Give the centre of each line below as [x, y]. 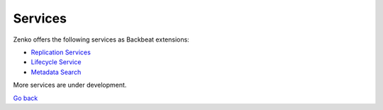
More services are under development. [70, 85]
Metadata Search [56, 72]
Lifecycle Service [56, 62]
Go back [26, 98]
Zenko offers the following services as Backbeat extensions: [101, 39]
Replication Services [61, 52]
